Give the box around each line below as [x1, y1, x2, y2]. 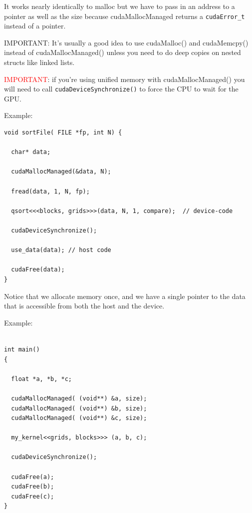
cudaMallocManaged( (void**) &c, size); [11, 414, 147, 422]
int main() [4, 345, 40, 353]
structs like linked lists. [4, 57, 75, 67]
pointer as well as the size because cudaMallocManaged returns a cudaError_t [4, 10, 245, 21]
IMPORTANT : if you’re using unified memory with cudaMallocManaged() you [4, 73, 245, 84]
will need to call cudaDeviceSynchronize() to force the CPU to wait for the [4, 83, 239, 94]
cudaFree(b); [11, 483, 54, 490]
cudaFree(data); [11, 266, 65, 273]
